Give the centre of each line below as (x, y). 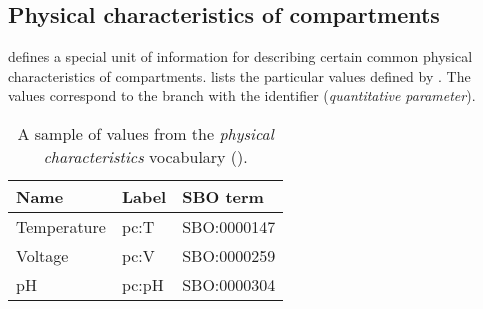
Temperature (61, 226)
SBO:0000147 (229, 226)
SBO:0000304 (229, 284)
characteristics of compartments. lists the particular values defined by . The (239, 75)
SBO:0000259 (229, 255)
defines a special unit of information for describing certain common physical (240, 56)
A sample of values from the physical (145, 133)
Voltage (42, 255)
